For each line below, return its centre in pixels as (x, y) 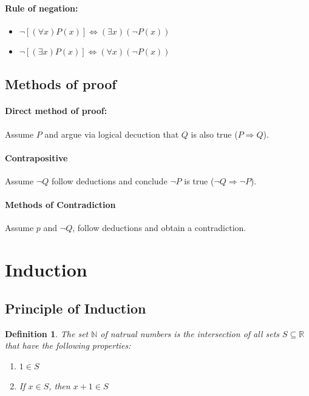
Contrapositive (36, 157)
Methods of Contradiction (60, 205)
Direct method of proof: (56, 111)
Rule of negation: (42, 8)
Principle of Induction (76, 308)
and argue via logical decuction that (112, 134)
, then (59, 386)
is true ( (199, 180)
